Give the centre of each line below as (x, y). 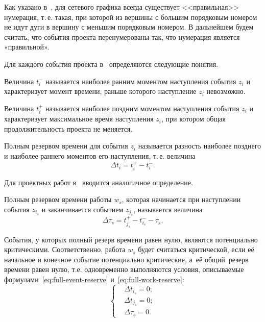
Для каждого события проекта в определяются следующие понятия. (111, 64)
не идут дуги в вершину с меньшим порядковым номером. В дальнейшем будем (129, 27)
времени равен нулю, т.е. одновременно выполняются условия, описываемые (124, 269)
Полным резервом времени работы (58, 199)
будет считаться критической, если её (196, 249)
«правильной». (27, 47)
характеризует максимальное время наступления (79, 119)
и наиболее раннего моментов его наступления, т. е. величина (100, 155)
